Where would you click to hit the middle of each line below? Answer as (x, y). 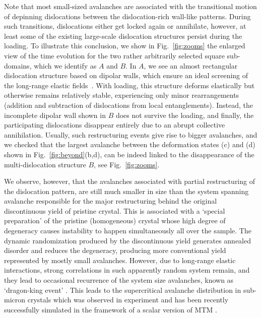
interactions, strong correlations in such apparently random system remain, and (127, 270)
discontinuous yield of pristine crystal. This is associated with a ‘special (115, 210)
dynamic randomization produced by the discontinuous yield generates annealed (127, 240)
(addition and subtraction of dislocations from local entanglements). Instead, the (129, 105)
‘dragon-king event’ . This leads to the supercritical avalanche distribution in (123, 290)
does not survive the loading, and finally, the (185, 115)
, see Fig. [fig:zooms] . (127, 164)
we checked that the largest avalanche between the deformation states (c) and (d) (130, 144)
